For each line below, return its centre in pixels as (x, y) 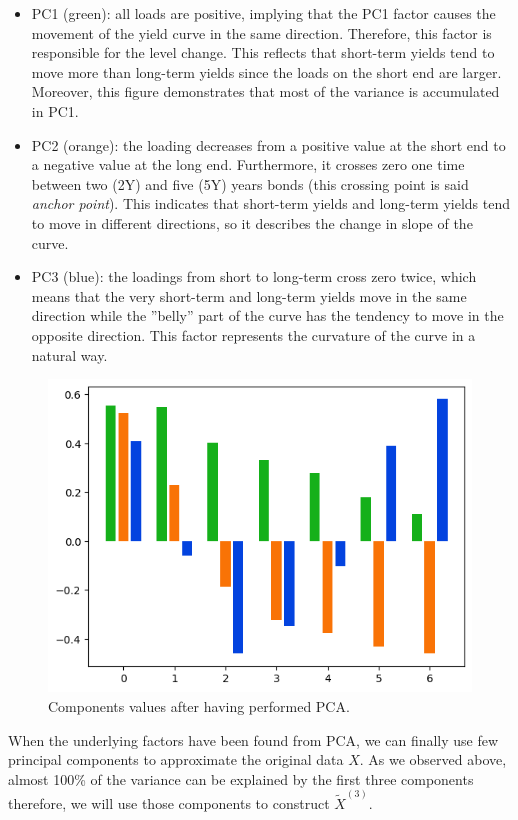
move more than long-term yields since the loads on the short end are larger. (266, 71)
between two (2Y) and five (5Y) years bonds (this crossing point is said (250, 183)
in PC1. (55, 110)
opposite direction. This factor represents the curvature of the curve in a (253, 334)
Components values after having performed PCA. (199, 705)
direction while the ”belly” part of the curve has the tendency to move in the (267, 315)
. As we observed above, (433, 759)
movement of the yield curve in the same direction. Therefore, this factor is (261, 32)
